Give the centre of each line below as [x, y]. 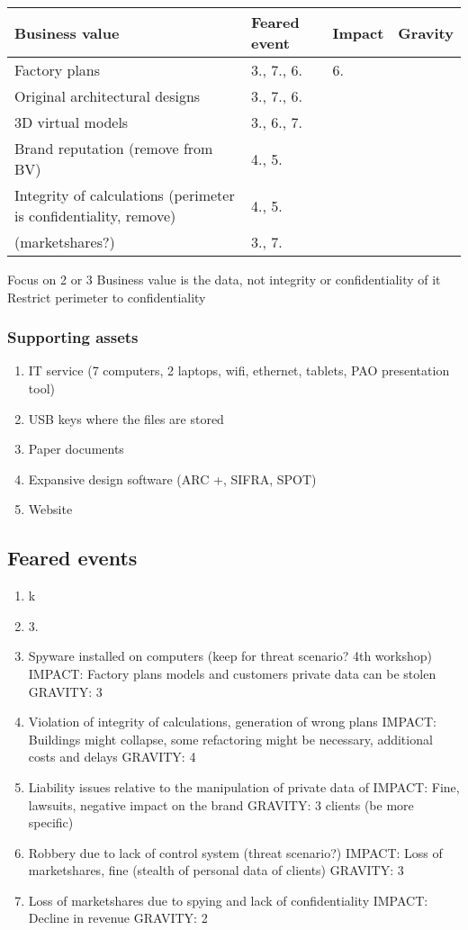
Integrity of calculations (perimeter [125, 195]
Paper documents [76, 449]
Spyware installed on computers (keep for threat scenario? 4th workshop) [230, 656]
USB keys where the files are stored [126, 418]
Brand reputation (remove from [114, 148]
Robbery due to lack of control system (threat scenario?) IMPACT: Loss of [235, 852]
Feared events [72, 558]
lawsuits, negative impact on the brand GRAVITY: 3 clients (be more [221, 804]
